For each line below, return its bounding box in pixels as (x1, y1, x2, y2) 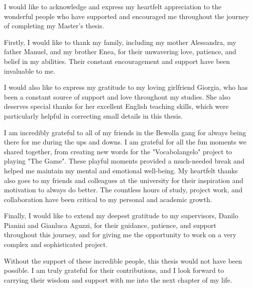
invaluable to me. (4, 65, 55, 76)
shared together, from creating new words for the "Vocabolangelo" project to (4, 146, 232, 156)
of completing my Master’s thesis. (4, 21, 104, 31)
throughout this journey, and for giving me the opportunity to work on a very (4, 229, 236, 240)
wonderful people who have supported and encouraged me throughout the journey (4, 11, 249, 21)
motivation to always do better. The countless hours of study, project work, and (4, 185, 243, 195)
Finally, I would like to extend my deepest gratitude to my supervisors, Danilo (4, 210, 238, 221)
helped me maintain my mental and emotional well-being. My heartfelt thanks (4, 165, 238, 175)
